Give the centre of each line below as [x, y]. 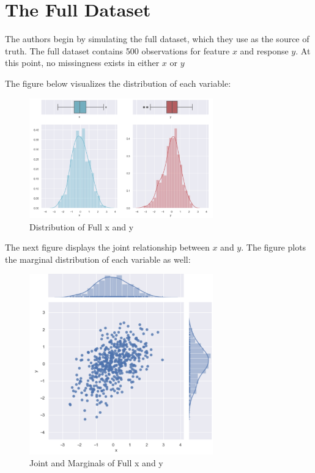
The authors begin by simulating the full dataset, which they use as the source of [157, 39]
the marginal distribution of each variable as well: [98, 259]
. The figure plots [274, 247]
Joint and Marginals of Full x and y [96, 463]
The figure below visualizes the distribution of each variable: [118, 83]
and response [264, 50]
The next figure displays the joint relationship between [107, 247]
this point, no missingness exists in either [82, 63]
